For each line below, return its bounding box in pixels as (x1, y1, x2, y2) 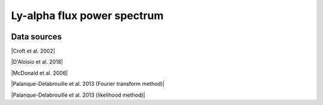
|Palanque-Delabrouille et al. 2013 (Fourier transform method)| (11, 81, 164, 88)
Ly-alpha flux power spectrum (11, 9, 164, 22)
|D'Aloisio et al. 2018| (11, 58, 63, 66)
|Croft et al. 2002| (11, 48, 55, 55)
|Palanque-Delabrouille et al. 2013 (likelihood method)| (11, 91, 145, 98)
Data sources (11, 32, 62, 42)
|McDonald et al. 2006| (11, 69, 68, 76)
